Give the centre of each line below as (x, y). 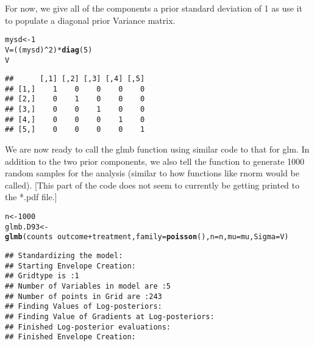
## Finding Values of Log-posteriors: (84, 307)
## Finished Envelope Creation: (70, 337)
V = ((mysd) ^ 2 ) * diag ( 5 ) (49, 50)
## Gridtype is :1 (42, 276)
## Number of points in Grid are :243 (84, 296)
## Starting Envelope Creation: (70, 266)
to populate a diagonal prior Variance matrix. (90, 20)
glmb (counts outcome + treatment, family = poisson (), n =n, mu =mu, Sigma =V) (147, 237)
